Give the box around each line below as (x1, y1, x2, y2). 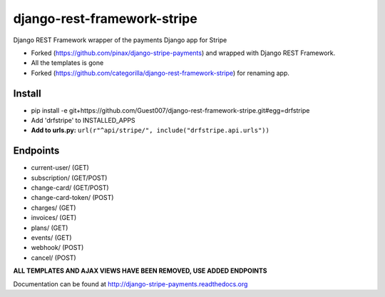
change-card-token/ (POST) (31, 193, 114, 202)
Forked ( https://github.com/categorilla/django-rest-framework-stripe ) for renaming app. (31, 69, 290, 77)
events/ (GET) (31, 233, 72, 242)
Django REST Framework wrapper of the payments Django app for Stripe (13, 36, 227, 44)
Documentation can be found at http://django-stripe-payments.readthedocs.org (13, 279, 248, 288)
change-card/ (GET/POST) (31, 183, 110, 192)
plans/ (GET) (31, 223, 68, 232)
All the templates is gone (31, 59, 104, 67)
